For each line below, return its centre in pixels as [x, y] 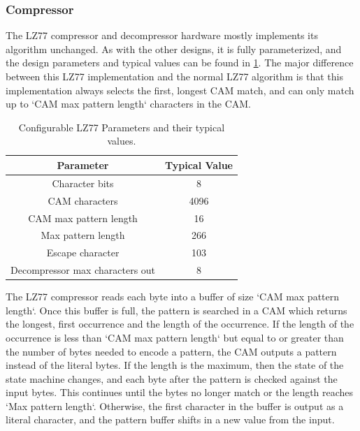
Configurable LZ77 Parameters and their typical [122, 127]
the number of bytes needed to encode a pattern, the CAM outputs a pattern [171, 351]
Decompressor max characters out [83, 270]
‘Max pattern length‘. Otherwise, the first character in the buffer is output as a [175, 406]
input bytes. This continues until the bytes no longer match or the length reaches [180, 392]
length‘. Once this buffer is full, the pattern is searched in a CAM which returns [177, 310]
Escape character [83, 253]
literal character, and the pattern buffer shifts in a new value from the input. [170, 419]
